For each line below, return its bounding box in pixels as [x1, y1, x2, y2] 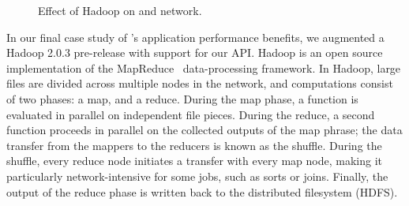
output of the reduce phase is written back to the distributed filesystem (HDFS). [6, 183, 398, 200]
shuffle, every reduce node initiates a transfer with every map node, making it [6, 152, 383, 169]
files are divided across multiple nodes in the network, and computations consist [6, 75, 393, 92]
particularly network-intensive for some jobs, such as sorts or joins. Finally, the [6, 167, 388, 184]
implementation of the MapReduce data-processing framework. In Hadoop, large [6, 59, 401, 76]
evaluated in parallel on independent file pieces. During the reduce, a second [6, 106, 375, 122]
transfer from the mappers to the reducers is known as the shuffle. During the [6, 137, 382, 153]
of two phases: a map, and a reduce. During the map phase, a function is [6, 90, 358, 107]
